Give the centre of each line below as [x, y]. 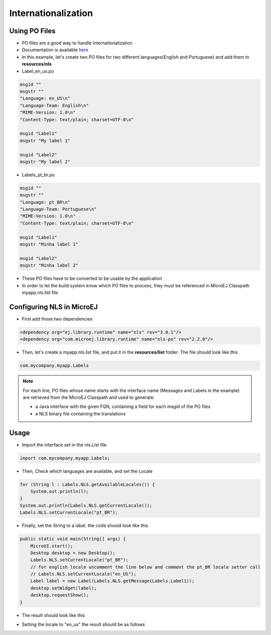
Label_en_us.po [38, 71]
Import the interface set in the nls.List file [64, 445]
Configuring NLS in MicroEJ [53, 307]
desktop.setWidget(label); [64, 588]
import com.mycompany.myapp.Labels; [65, 458]
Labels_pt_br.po [38, 175]
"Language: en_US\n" [45, 98]
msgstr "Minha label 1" [49, 244]
